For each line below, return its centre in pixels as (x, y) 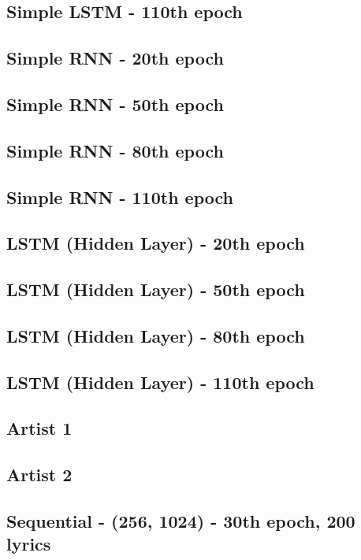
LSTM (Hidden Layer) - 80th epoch (156, 335)
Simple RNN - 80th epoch (115, 150)
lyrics (29, 544)
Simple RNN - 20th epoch (115, 58)
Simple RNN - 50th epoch (115, 104)
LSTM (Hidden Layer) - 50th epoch (156, 289)
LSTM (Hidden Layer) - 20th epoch (156, 243)
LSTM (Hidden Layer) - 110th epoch (160, 382)
